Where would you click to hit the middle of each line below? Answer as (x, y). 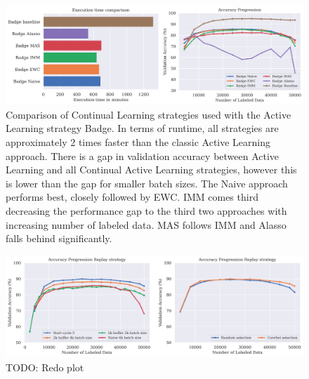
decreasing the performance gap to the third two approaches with (146, 210)
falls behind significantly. (59, 238)
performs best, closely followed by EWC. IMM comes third (132, 197)
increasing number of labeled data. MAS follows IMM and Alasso (146, 224)
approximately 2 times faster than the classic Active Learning (138, 141)
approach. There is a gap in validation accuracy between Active (143, 155)
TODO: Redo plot (45, 367)
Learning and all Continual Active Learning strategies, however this (151, 169)
